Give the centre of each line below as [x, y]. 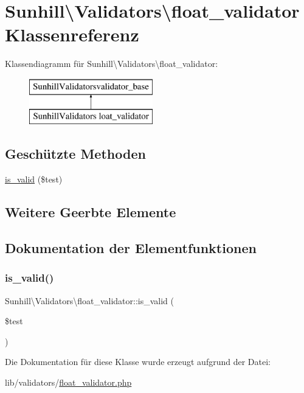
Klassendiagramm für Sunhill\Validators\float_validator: [112, 64]
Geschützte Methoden [75, 154]
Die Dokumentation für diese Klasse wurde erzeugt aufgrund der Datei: [138, 362]
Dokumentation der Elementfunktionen [131, 248]
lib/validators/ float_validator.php [68, 382]
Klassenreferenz [72, 34]
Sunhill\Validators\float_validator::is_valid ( [89, 300]
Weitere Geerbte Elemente [91, 212]
